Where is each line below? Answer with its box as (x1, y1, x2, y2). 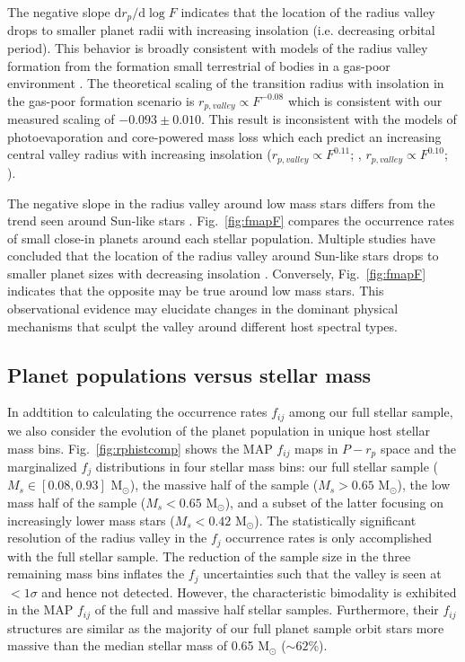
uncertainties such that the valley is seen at (203, 564, 442, 583)
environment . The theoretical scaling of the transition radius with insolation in (7, 74, 444, 93)
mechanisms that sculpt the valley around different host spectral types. (7, 316, 398, 335)
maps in (294, 438, 338, 457)
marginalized (7, 456, 77, 475)
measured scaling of (7, 110, 115, 128)
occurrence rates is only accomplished (225, 528, 433, 547)
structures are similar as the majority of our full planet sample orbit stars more (7, 618, 444, 637)
